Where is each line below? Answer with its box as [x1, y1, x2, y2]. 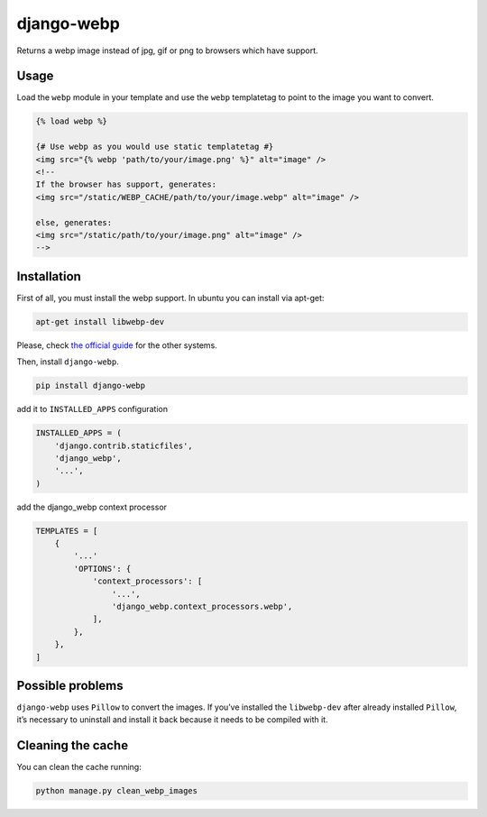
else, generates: [35, 217, 113, 227]
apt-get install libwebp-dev [35, 317, 165, 326]
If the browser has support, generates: [35, 179, 216, 189]
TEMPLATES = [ [35, 526, 98, 536]
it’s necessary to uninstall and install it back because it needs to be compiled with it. [16, 714, 328, 725]
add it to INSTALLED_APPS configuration [16, 404, 169, 415]
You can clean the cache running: [16, 762, 142, 773]
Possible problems [16, 678, 124, 693]
